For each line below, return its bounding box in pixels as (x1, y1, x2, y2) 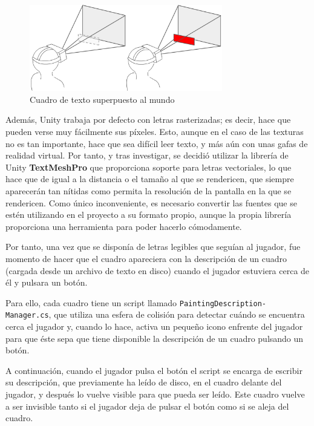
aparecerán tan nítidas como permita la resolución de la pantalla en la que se (5, 184, 292, 197)
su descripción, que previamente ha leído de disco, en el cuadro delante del (5, 376, 282, 388)
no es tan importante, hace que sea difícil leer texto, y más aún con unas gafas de (5, 137, 308, 149)
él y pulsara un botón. (5, 276, 88, 289)
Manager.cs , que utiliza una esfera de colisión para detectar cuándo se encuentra (5, 308, 305, 321)
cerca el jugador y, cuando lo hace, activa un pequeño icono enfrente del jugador (5, 320, 303, 333)
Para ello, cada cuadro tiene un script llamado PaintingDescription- (5, 296, 266, 309)
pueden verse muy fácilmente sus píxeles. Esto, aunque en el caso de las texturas (5, 125, 304, 137)
